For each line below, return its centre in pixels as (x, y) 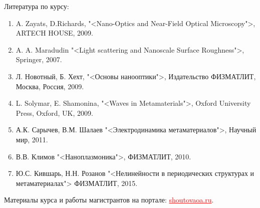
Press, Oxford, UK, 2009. (54, 113)
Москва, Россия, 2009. (50, 86)
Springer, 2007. (39, 59)
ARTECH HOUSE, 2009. (55, 33)
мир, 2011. (32, 139)
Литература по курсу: (37, 6)
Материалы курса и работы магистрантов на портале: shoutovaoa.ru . (109, 200)
